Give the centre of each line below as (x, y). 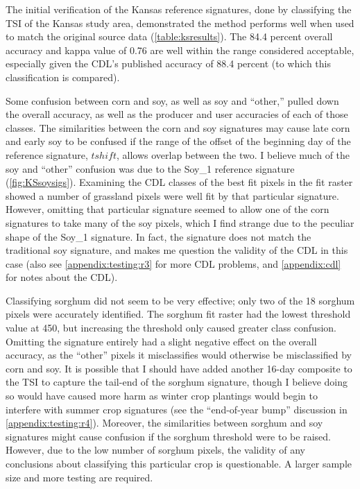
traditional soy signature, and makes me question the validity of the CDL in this (177, 250)
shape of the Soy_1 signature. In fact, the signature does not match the (158, 236)
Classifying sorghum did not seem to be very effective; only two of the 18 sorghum (180, 300)
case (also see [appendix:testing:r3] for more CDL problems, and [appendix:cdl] (173, 263)
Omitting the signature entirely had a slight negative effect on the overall (161, 341)
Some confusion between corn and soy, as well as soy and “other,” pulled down (172, 100)
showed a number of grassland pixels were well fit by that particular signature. (172, 195)
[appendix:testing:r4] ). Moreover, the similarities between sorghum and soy (164, 423)
